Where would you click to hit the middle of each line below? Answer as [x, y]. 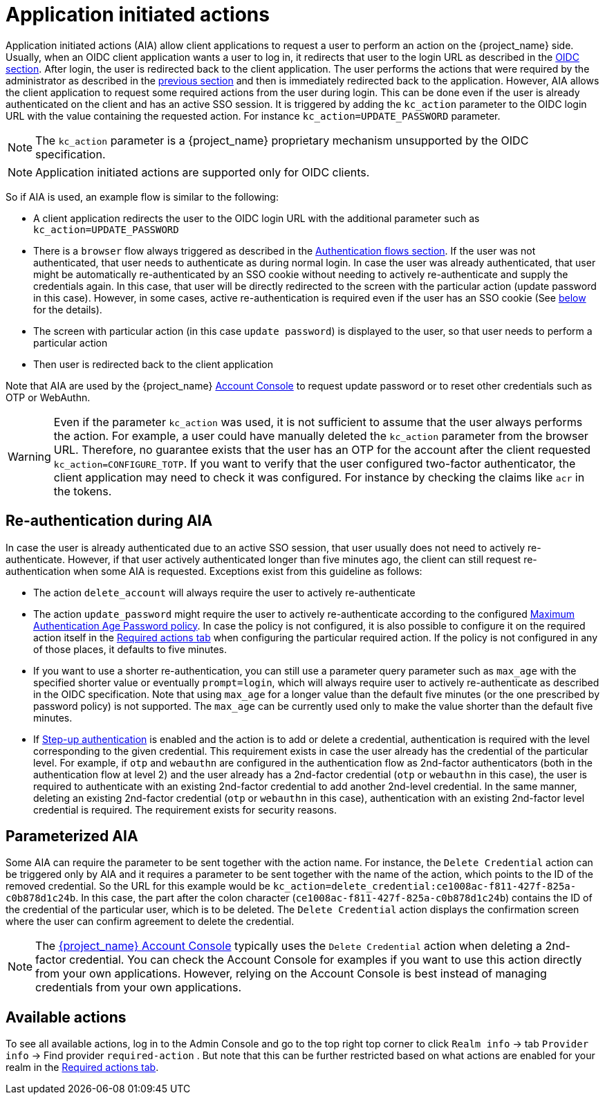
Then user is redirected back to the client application [153, 364]
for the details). [68, 309]
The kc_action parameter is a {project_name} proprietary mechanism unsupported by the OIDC [282, 140]
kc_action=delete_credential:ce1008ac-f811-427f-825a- [425, 887]
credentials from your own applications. [138, 988]
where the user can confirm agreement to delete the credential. [150, 922]
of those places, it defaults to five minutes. [130, 649]
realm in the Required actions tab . [82, 1067]
